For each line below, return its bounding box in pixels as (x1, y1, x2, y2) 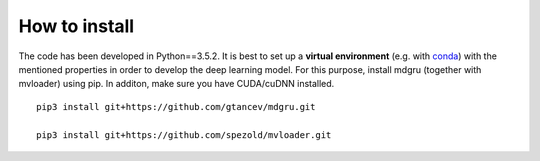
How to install (18, 15, 135, 37)
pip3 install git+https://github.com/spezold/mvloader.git (36, 129, 332, 140)
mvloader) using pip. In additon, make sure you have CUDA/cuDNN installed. (18, 78, 335, 90)
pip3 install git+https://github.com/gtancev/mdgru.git (36, 101, 316, 112)
